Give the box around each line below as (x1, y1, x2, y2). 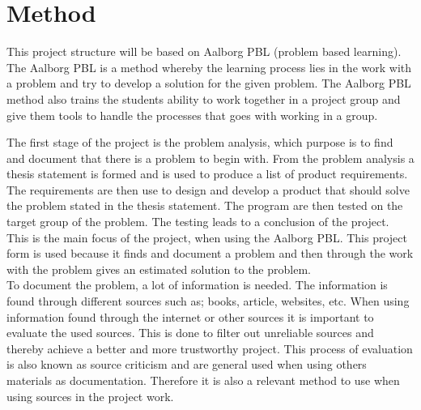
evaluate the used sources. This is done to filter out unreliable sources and (6, 324, 374, 341)
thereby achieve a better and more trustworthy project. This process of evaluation (6, 340, 413, 357)
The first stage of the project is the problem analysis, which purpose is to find (6, 134, 393, 151)
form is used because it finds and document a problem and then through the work (6, 245, 414, 262)
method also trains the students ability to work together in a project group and (6, 90, 401, 107)
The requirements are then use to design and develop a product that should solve (6, 181, 410, 198)
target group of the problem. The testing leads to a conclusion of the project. (6, 213, 389, 230)
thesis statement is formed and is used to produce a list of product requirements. (6, 165, 408, 182)
